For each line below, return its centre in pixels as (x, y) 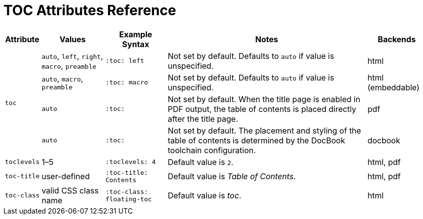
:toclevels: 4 (131, 162)
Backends (397, 39)
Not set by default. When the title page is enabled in (264, 99)
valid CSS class (70, 190)
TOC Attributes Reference (90, 10)
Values (72, 39)
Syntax (136, 44)
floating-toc (129, 199)
